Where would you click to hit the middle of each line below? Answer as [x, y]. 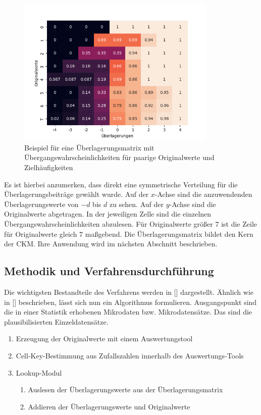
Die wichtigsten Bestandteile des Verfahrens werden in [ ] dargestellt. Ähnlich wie [129, 292]
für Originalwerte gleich [41, 234]
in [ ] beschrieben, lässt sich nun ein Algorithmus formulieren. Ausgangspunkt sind [130, 302]
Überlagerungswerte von [41, 204]
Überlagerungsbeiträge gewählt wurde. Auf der [76, 194]
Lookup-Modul [39, 372]
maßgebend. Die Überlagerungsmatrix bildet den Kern [169, 234]
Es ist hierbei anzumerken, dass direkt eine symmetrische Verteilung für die [121, 184]
